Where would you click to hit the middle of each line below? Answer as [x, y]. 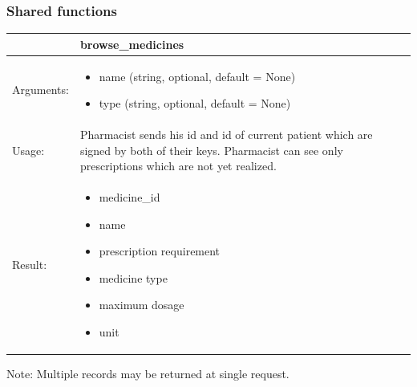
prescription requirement [160, 251]
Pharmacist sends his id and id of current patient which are [226, 134]
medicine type [133, 277]
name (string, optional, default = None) [197, 76]
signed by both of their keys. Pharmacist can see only [211, 150]
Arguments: [40, 90]
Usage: [28, 150]
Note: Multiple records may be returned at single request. [148, 374]
